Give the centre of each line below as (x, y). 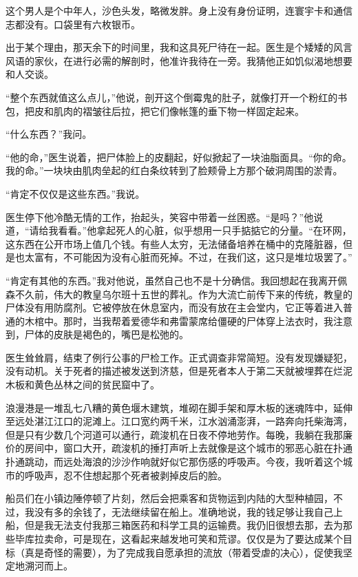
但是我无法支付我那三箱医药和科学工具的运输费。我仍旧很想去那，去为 (183, 525)
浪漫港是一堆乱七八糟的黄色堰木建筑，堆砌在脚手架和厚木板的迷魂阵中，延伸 (179, 407)
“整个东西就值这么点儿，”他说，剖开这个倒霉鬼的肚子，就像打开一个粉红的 (172, 97)
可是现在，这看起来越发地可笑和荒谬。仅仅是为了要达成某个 (208, 538)
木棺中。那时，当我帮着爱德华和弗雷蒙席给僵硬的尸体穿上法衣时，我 (179, 321)
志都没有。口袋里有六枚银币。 (73, 24)
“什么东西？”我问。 (49, 134)
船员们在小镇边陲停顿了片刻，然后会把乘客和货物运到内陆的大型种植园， (169, 498)
